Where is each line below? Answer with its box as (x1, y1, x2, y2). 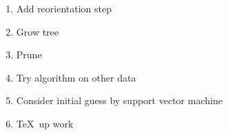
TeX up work (16, 116, 74, 130)
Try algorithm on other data (16, 70, 136, 84)
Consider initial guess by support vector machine (16, 93, 222, 108)
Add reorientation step (16, 1, 112, 15)
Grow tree (16, 24, 59, 38)
